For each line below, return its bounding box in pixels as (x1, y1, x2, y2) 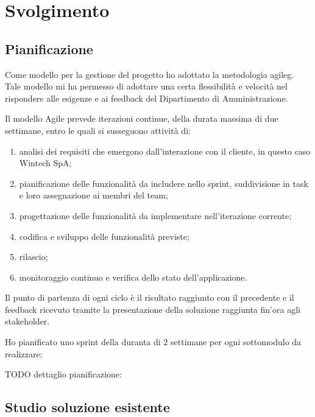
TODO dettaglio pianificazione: (5, 368, 122, 380)
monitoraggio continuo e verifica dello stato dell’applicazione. (19, 270, 247, 283)
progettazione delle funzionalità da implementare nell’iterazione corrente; (19, 209, 292, 222)
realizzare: (5, 347, 43, 360)
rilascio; (19, 250, 48, 263)
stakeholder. (5, 315, 50, 328)
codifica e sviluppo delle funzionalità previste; (19, 230, 189, 242)
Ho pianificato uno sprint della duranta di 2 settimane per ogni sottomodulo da (5, 335, 302, 348)
